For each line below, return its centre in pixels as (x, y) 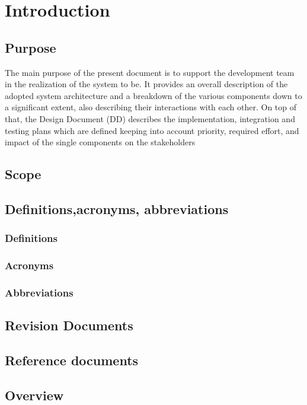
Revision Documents (69, 325)
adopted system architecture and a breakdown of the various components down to (153, 95)
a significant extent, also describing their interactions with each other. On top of (151, 107)
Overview (34, 395)
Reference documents (72, 360)
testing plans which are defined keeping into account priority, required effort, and (152, 130)
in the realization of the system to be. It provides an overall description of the (146, 84)
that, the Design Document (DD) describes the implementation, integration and (150, 118)
